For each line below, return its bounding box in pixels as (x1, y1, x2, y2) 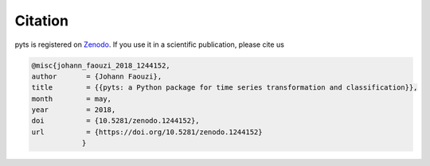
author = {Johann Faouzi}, (31, 71, 162, 81)
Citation (14, 12, 69, 29)
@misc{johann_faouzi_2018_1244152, (31, 60, 170, 70)
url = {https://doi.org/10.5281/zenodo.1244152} (31, 127, 263, 137)
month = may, (31, 94, 111, 103)
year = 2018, (31, 106, 116, 114)
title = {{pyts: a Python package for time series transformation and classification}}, (31, 83, 418, 92)
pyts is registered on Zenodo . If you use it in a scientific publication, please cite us (14, 40, 284, 49)
